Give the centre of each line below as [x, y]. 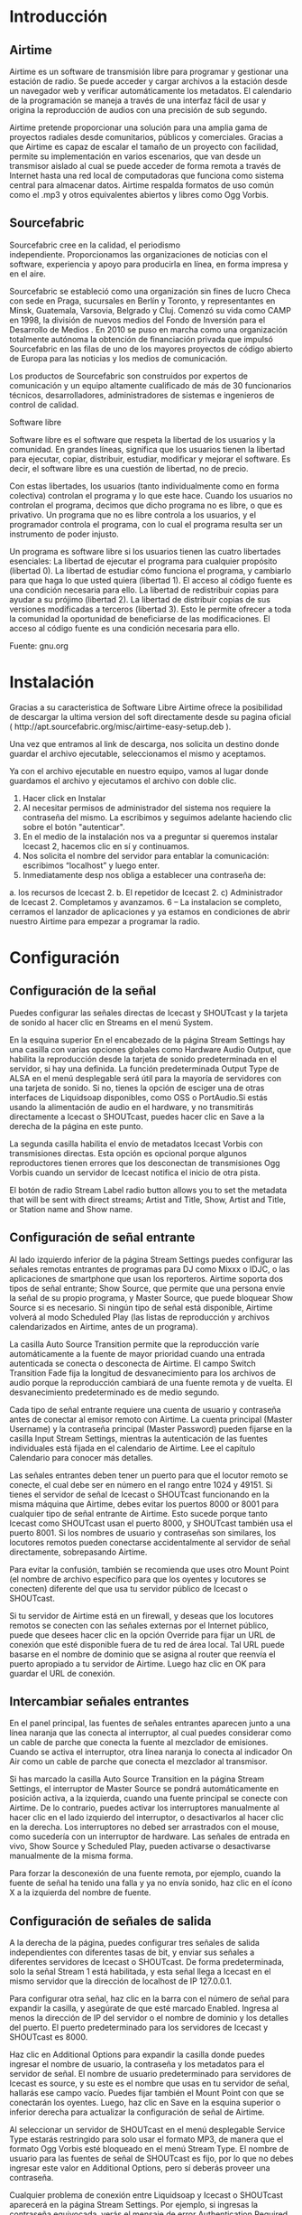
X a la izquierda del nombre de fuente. [80, 1893]
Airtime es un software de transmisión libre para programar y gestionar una [149, 71]
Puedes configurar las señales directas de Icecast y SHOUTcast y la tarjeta [149, 1013]
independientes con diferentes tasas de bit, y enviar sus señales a [132, 1952]
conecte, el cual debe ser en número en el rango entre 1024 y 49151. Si [141, 1484]
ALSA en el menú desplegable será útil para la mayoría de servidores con [146, 1078]
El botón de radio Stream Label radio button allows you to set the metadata [148, 1190]
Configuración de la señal [83, 991]
